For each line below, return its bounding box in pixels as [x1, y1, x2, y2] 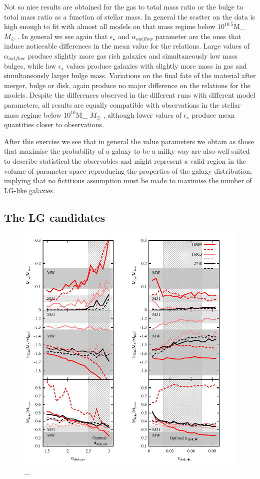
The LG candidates [4, 209, 105, 225]
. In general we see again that [17, 31, 108, 41]
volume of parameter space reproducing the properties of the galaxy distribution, [4, 165, 252, 176]
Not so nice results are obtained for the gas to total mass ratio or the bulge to [4, 2, 243, 12]
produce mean [191, 109, 235, 120]
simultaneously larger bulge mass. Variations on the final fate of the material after [4, 70, 256, 81]
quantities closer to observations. [4, 119, 104, 130]
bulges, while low [4, 60, 56, 71]
